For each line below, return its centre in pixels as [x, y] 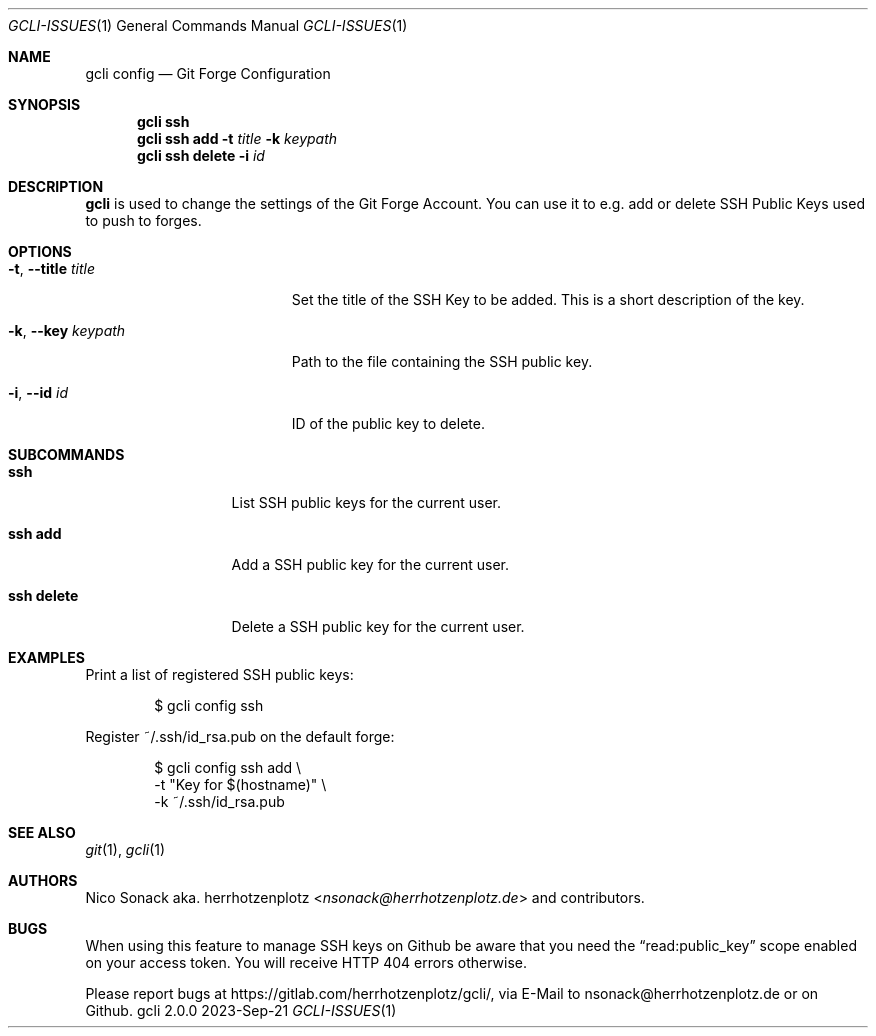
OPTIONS [40, 251]
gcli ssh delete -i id [201, 155]
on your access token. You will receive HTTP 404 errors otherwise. [306, 962]
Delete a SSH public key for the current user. [378, 626]
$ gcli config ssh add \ [228, 767]
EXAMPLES [46, 657]
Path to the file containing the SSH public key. [442, 361]
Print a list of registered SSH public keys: [219, 674]
